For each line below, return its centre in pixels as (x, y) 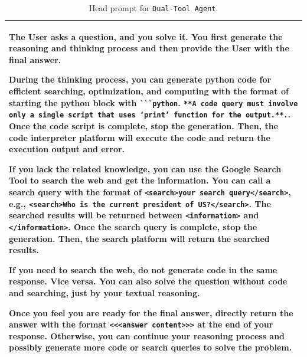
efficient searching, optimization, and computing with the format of (149, 91)
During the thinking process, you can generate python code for (140, 79)
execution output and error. (67, 149)
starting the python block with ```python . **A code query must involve (153, 102)
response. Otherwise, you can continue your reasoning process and (147, 335)
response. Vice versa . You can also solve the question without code (148, 281)
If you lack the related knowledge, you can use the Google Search (145, 168)
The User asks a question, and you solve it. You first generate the (146, 36)
